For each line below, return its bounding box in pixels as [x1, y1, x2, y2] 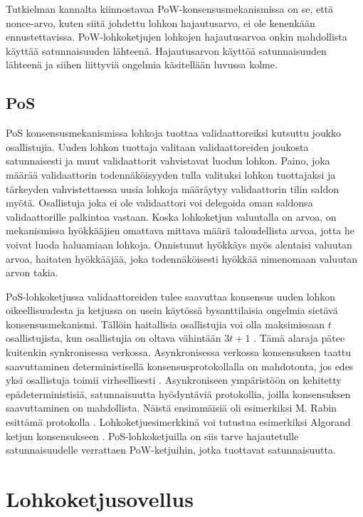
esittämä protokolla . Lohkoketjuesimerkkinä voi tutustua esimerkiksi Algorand [6, 414, 351, 429]
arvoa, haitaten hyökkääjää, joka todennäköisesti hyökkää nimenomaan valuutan [6, 251, 358, 266]
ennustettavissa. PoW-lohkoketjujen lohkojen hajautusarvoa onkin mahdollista [6, 29, 347, 44]
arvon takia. [6, 265, 58, 280]
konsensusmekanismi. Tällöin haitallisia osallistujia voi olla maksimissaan [6, 316, 325, 331]
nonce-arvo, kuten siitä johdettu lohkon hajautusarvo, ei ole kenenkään [6, 15, 315, 30]
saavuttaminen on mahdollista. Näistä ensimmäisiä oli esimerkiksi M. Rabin [6, 400, 337, 415]
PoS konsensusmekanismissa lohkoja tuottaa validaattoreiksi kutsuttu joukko [6, 125, 342, 140]
